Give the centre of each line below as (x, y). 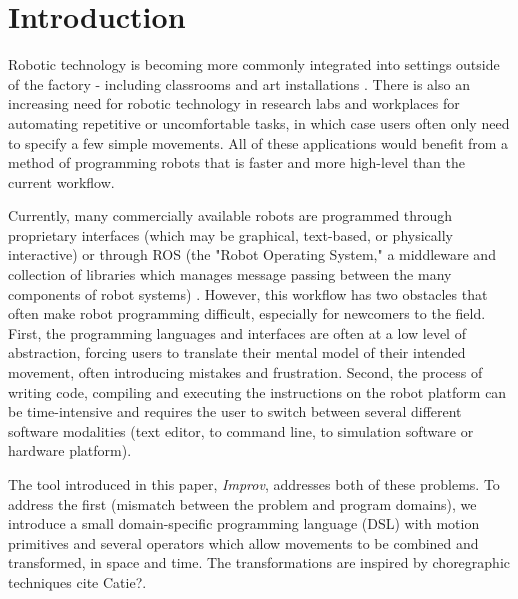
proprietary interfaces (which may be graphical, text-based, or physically (230, 234)
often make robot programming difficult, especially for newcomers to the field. (247, 313)
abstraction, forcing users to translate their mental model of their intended (237, 352)
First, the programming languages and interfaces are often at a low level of (237, 332)
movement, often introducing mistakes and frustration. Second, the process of (245, 372)
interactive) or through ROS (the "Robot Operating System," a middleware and (252, 254)
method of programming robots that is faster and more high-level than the (237, 162)
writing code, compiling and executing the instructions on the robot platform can (257, 391)
